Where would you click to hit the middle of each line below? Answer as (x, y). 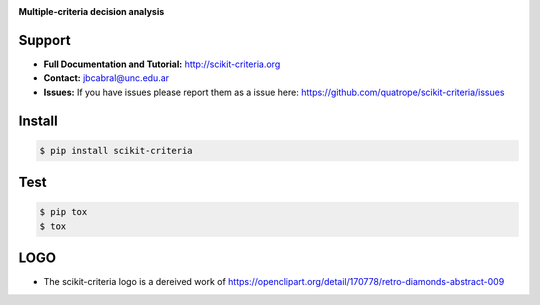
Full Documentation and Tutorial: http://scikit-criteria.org (162, 64)
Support (44, 40)
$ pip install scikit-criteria (116, 150)
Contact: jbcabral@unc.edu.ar (106, 78)
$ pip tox (63, 212)
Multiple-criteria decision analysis (91, 11)
